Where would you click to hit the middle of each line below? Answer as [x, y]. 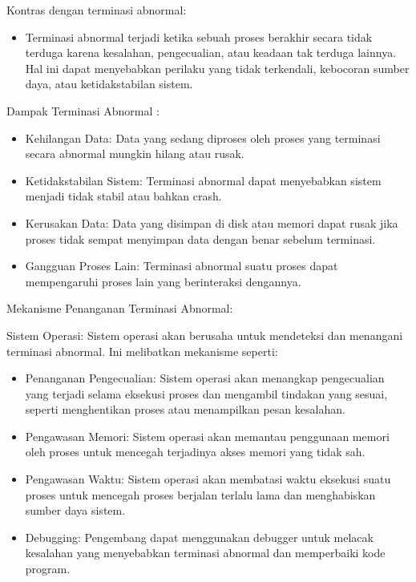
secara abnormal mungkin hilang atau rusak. [135, 154]
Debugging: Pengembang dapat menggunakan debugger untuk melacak [199, 537]
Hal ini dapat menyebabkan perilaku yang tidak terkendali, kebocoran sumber [217, 68]
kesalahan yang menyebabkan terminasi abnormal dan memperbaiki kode [205, 553]
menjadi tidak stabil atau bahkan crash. [123, 196]
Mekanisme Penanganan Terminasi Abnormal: [120, 308]
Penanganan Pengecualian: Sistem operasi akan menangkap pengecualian [205, 378]
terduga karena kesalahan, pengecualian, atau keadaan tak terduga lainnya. [211, 53]
